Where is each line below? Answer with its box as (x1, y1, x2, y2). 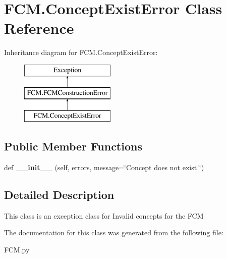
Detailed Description (4, 187, 115, 202)
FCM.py (4, 244, 30, 255)
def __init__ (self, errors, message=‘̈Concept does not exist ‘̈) (4, 162, 204, 173)
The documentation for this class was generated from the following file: (4, 227, 223, 238)
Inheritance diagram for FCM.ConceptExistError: (4, 47, 158, 58)
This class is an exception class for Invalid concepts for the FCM (4, 210, 204, 221)
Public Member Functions (4, 138, 142, 154)
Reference (4, 18, 74, 38)
